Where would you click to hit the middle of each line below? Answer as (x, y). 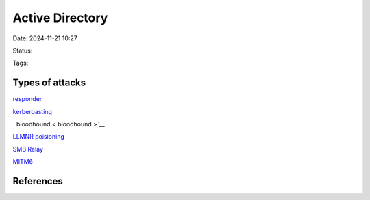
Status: (23, 51)
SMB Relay (28, 149)
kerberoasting (33, 111)
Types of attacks (49, 83)
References (38, 181)
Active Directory (60, 18)
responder (27, 99)
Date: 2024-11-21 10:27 (45, 38)
